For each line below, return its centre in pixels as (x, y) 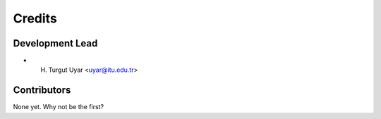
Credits (35, 18)
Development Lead (55, 43)
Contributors (42, 90)
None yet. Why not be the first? (59, 107)
